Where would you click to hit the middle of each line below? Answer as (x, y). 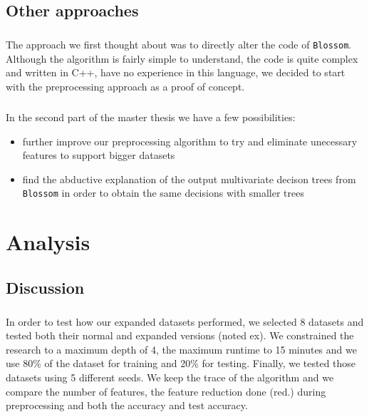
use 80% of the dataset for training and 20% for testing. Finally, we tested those (181, 363)
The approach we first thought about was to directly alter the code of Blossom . (179, 45)
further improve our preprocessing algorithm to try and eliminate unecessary (190, 141)
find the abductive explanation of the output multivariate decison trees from (189, 179)
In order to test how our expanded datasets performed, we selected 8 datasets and (185, 321)
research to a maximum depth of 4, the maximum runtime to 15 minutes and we (181, 349)
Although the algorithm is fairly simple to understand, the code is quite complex (182, 58)
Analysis (48, 242)
